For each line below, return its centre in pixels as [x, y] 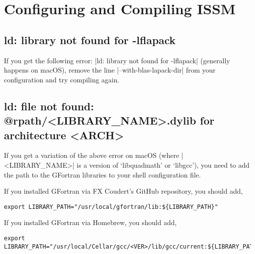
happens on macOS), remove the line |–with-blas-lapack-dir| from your [110, 70]
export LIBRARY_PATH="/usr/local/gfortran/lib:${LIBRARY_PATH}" [111, 207]
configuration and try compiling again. [62, 79]
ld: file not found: [49, 106]
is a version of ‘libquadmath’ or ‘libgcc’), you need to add [163, 165]
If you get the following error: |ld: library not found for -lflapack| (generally [117, 60]
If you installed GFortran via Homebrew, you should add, [90, 222]
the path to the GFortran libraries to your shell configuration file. [102, 174]
